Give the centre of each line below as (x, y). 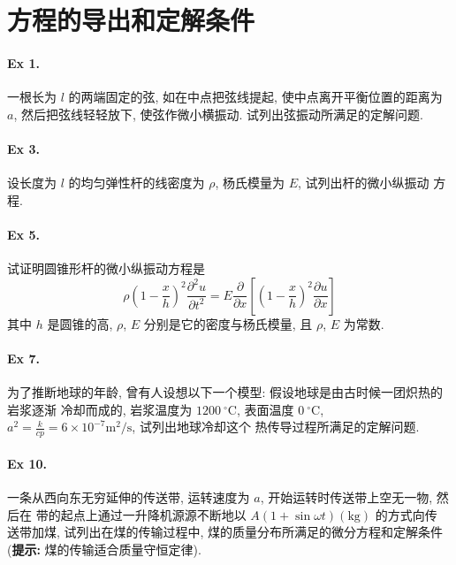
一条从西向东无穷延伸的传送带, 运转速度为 (129, 496)
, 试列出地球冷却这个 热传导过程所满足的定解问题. (276, 427)
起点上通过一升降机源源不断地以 (153, 514)
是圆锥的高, (80, 323)
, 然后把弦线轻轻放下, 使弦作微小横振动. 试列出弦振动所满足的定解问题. (218, 114)
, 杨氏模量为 (250, 183)
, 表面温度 (265, 409)
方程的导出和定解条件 (131, 20)
